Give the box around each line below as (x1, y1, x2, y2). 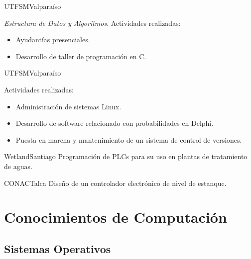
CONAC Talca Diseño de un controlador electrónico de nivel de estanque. (4, 177, 227, 188)
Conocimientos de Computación (4, 207, 227, 227)
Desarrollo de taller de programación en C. (15, 51, 146, 61)
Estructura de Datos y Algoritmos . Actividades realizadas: (4, 17, 181, 28)
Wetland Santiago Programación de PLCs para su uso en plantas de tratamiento (4, 151, 248, 162)
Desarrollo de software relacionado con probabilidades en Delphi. (15, 118, 214, 128)
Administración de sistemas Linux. (15, 101, 122, 111)
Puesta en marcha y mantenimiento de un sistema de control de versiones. (15, 134, 242, 145)
